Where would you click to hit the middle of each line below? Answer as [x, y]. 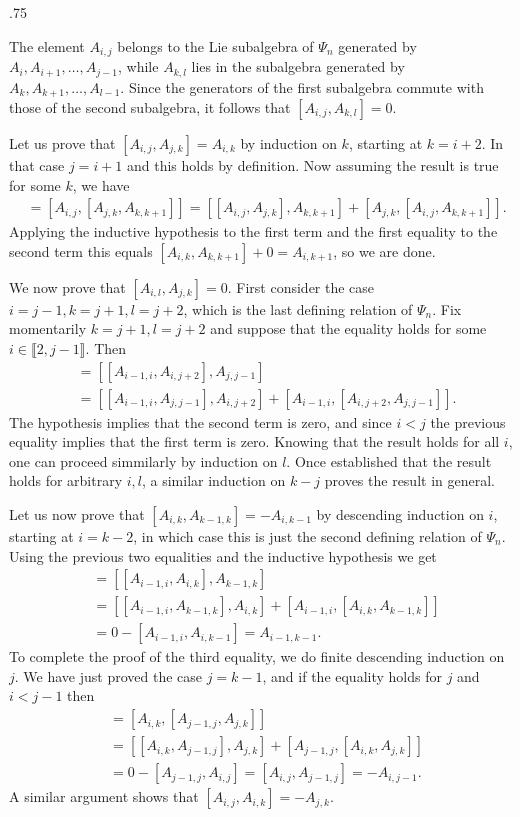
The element [47, 45]
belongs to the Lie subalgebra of [215, 45]
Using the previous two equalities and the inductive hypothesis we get [223, 555]
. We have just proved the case [108, 675]
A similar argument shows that [104, 796]
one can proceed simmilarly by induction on [143, 460]
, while [138, 66]
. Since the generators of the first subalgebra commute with [302, 86]
